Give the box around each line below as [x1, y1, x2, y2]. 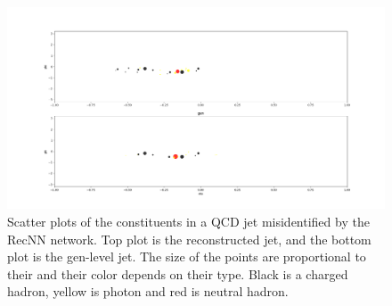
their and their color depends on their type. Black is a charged [7, 264, 348, 283]
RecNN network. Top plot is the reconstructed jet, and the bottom [7, 229, 372, 248]
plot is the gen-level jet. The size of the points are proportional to [7, 247, 366, 266]
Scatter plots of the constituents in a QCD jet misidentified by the [7, 212, 370, 231]
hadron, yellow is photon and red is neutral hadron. [7, 282, 289, 301]
